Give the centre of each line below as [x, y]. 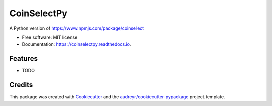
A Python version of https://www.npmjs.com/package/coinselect [77, 28]
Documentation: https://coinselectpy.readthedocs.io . [77, 44]
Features [23, 59]
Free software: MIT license [50, 37]
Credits [21, 85]
